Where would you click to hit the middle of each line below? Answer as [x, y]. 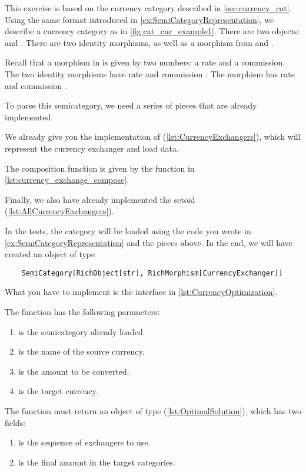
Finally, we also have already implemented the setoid [100, 199]
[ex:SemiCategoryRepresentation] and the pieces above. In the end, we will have [149, 242]
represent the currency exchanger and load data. [92, 148]
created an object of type [50, 254]
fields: [15, 422]
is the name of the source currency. [82, 351]
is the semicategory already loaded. [82, 331]
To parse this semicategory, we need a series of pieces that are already [131, 105]
